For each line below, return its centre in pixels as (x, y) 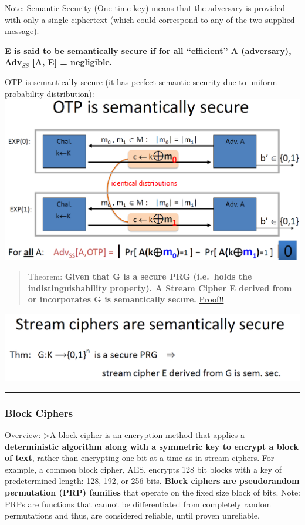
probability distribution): (50, 93)
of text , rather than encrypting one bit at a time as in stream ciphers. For (140, 458)
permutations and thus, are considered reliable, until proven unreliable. (132, 515)
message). (22, 31)
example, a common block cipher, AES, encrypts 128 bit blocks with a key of (143, 469)
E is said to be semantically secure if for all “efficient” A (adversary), (148, 50)
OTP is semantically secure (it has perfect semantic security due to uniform (141, 81)
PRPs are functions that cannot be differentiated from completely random (138, 504)
